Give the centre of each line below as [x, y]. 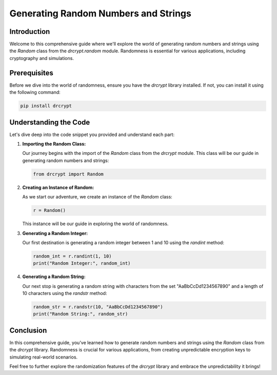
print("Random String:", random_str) [81, 314]
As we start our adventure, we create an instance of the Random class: [97, 197]
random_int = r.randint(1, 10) [73, 256]
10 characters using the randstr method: [65, 293]
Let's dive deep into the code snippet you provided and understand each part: [92, 134]
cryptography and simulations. [42, 58]
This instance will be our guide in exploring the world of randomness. [95, 224]
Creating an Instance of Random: [58, 187]
